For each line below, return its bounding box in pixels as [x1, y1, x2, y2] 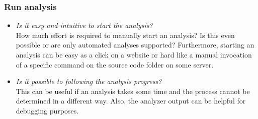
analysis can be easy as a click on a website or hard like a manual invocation [16, 49, 252, 59]
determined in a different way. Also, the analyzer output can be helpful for [16, 95, 246, 106]
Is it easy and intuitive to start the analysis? [16, 20, 153, 30]
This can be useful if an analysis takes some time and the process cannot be [16, 85, 250, 96]
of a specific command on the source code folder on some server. [16, 59, 214, 69]
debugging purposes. [16, 105, 79, 115]
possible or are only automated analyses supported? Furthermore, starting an [16, 39, 254, 50]
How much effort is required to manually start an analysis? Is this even [16, 29, 235, 40]
